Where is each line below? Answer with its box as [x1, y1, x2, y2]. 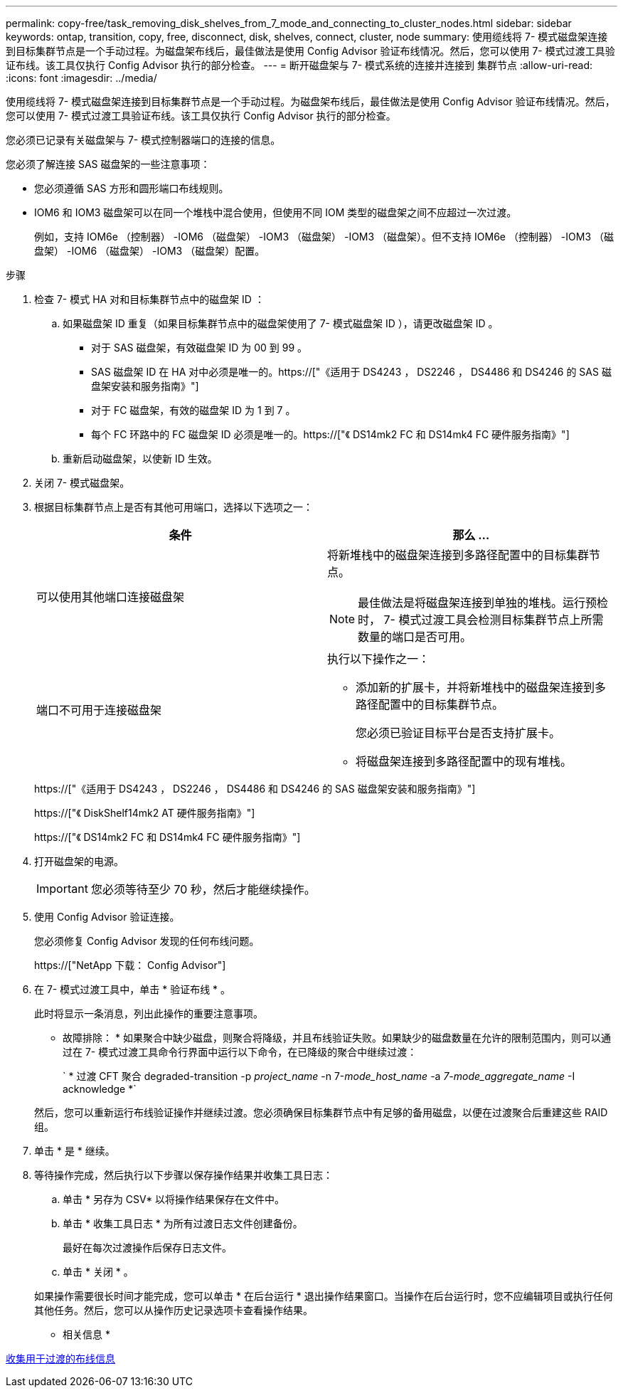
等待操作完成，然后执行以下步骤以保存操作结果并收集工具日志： [34, 1169, 333, 1181]
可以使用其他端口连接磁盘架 [36, 590, 185, 604]
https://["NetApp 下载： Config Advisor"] [34, 959, 226, 971]
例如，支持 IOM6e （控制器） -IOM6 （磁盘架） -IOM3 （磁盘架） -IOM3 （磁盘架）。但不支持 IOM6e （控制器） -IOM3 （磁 [34, 231, 614, 243]
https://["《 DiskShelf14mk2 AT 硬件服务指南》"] [34, 807, 255, 819]
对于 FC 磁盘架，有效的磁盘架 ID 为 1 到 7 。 [91, 404, 296, 416]
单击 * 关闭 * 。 [63, 1266, 134, 1278]
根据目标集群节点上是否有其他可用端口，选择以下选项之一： [34, 501, 313, 513]
